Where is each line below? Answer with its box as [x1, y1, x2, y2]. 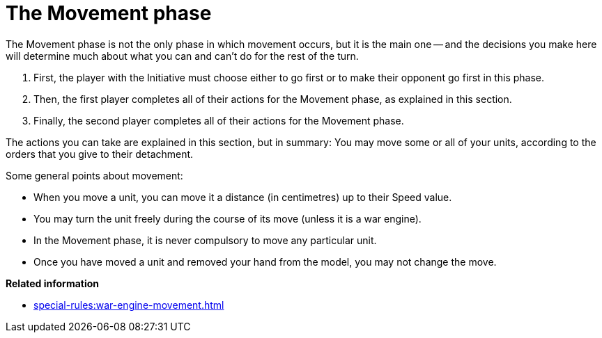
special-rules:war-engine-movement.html [33, 298, 224, 311]
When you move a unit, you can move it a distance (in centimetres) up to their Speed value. [33, 191, 452, 203]
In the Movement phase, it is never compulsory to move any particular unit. [33, 234, 377, 246]
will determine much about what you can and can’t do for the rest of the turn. [6, 49, 359, 62]
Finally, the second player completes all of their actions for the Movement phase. [33, 114, 404, 127]
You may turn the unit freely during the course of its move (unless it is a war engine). [33, 212, 422, 225]
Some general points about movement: [6, 169, 183, 182]
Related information [6, 277, 100, 289]
